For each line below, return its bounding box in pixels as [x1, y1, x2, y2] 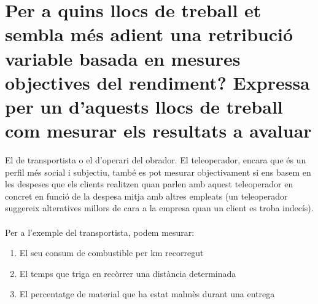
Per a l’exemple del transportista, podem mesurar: [5, 225, 195, 238]
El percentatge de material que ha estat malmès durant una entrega [19, 287, 275, 300]
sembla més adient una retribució [5, 21, 293, 47]
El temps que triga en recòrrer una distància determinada [19, 267, 236, 279]
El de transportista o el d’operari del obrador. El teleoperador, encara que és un [5, 154, 306, 166]
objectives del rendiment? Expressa [5, 69, 310, 95]
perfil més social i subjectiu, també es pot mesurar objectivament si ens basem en [5, 165, 311, 178]
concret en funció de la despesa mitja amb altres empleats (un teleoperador [5, 189, 288, 202]
